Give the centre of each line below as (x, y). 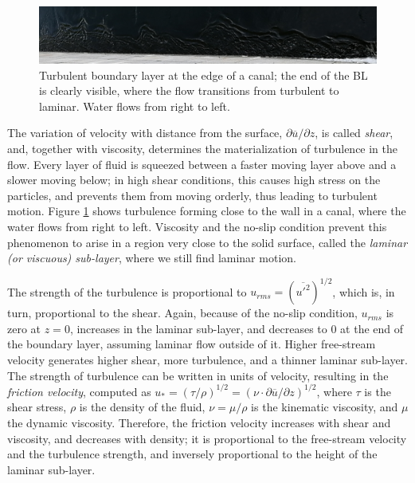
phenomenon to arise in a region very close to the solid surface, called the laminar (207, 242)
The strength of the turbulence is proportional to (127, 291)
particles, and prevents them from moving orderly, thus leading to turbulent (192, 195)
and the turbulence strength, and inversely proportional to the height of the (192, 454)
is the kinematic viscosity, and (325, 407)
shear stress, (37, 407)
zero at (24, 328)
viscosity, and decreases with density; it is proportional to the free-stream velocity (207, 438)
